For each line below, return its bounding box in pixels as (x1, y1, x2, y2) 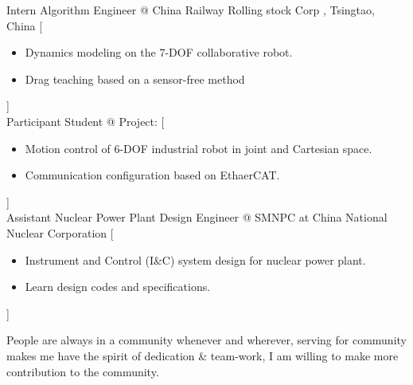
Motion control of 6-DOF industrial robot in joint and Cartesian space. (25, 139, 372, 156)
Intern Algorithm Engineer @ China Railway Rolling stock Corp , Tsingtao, (6, 2, 375, 18)
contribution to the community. (6, 363, 159, 379)
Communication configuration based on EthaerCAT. (25, 167, 280, 183)
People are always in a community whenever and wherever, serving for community (6, 332, 407, 348)
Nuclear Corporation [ (6, 224, 114, 241)
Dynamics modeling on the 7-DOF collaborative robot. (25, 44, 293, 61)
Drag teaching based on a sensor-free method (25, 70, 245, 87)
